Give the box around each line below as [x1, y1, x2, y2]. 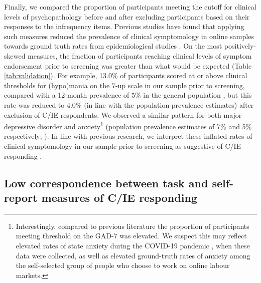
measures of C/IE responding [41, 189, 197, 205]
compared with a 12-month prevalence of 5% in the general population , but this [4, 90, 252, 100]
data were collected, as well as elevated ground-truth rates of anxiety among [16, 250, 250, 260]
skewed [4, 50, 26, 61]
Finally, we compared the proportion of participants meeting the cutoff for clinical [4, 2, 256, 12]
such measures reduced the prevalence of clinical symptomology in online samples [4, 31, 254, 41]
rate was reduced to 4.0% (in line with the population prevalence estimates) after [4, 99, 254, 110]
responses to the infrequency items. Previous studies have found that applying [4, 21, 244, 32]
